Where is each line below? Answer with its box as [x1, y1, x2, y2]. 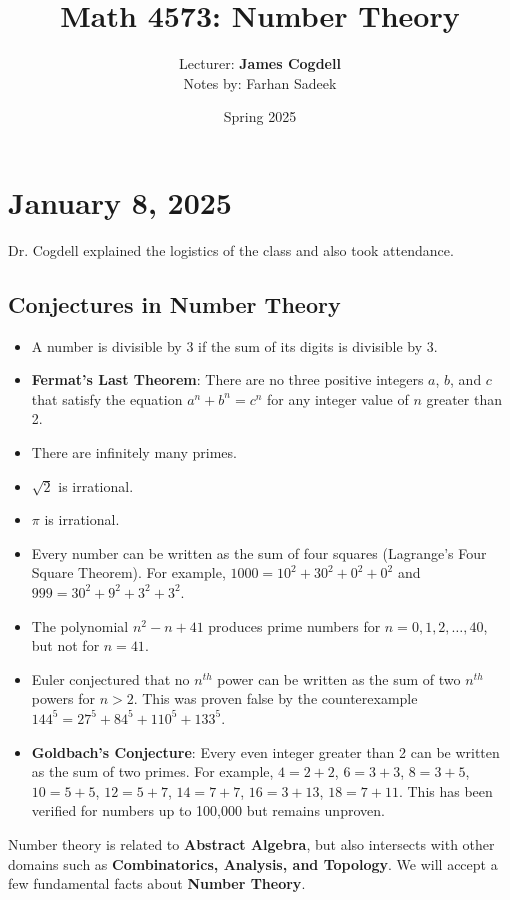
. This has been [398, 780, 493, 801]
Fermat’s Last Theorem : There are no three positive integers [31, 369, 424, 390]
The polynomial [31, 615, 129, 636]
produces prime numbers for [208, 615, 381, 636]
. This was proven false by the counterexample [133, 688, 418, 709]
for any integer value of [267, 388, 409, 409]
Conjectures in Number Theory [8, 288, 341, 319]
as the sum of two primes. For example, [31, 761, 274, 782]
